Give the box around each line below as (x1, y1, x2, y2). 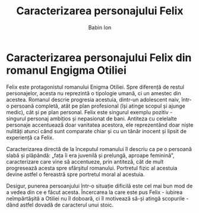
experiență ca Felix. (6, 134, 55, 141)
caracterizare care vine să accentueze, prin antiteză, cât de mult (6, 158, 164, 165)
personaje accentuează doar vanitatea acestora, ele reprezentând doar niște (6, 121, 194, 129)
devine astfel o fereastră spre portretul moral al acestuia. (6, 171, 145, 178)
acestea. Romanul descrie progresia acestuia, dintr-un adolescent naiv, (6, 96, 181, 103)
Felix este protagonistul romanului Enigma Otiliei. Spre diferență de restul (6, 83, 184, 90)
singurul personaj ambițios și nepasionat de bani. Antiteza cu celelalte (6, 115, 177, 122)
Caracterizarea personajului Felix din (6, 51, 192, 64)
